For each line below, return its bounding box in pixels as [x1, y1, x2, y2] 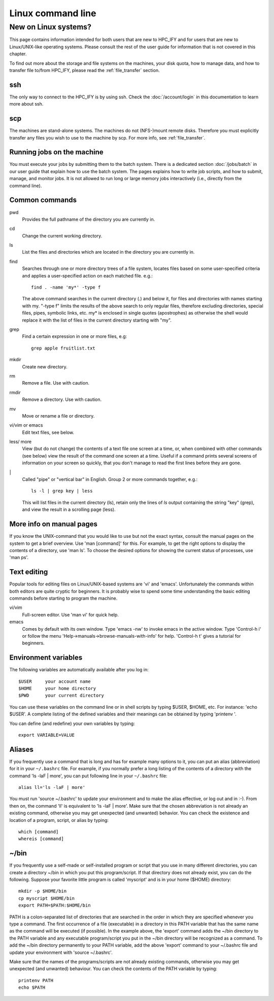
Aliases [9, 745, 34, 753]
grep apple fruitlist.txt [31, 345, 96, 351]
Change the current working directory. [22, 232, 102, 238]
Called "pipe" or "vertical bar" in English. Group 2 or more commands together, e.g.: [22, 476, 198, 482]
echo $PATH [18, 985, 46, 990]
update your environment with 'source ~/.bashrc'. [9, 949, 113, 955]
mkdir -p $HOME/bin [18, 888, 67, 894]
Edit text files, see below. [22, 429, 75, 435]
